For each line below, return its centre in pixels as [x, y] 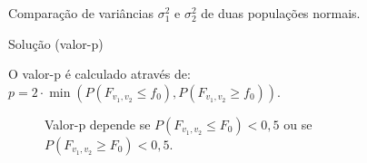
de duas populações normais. [281, 13]
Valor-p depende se [98, 124]
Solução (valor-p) [56, 43]
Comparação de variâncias [81, 13]
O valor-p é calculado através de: [99, 74]
